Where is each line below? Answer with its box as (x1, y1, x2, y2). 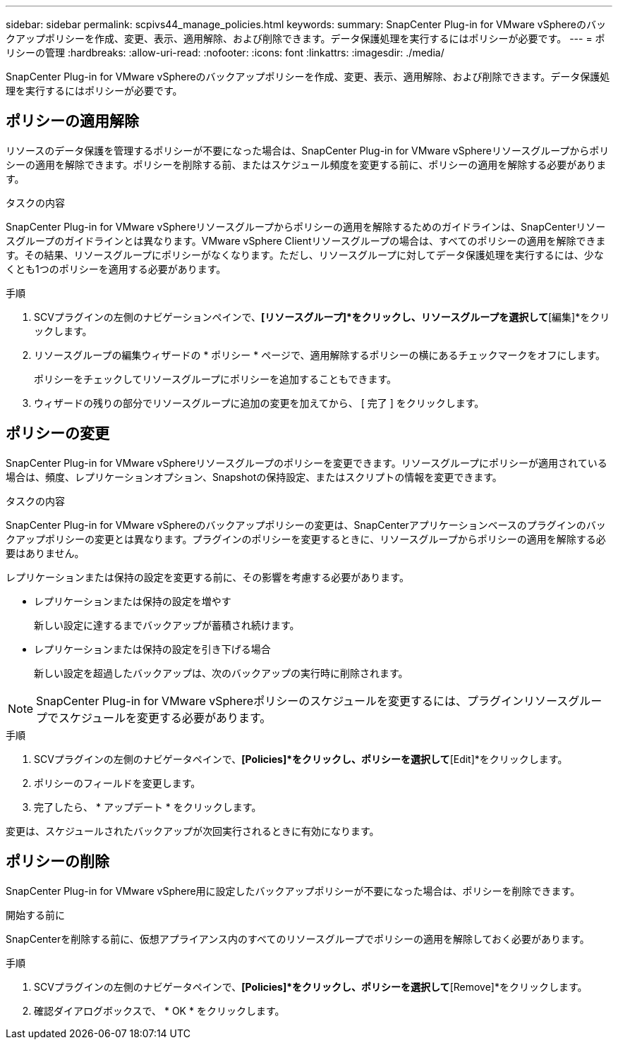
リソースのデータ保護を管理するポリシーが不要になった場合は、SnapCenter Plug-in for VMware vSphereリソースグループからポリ (6, 144, 610, 157)
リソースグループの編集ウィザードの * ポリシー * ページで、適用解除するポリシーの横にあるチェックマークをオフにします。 (34, 348, 605, 361)
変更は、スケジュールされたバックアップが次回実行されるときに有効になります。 (6, 824, 380, 837)
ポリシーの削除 (6, 853, 109, 871)
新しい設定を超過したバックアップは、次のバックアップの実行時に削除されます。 (34, 666, 408, 679)
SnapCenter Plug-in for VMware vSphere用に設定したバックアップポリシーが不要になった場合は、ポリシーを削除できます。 (6, 884, 581, 897)
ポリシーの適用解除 (6, 112, 139, 130)
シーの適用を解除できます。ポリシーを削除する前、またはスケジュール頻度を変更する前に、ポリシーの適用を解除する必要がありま (6, 158, 607, 171)
